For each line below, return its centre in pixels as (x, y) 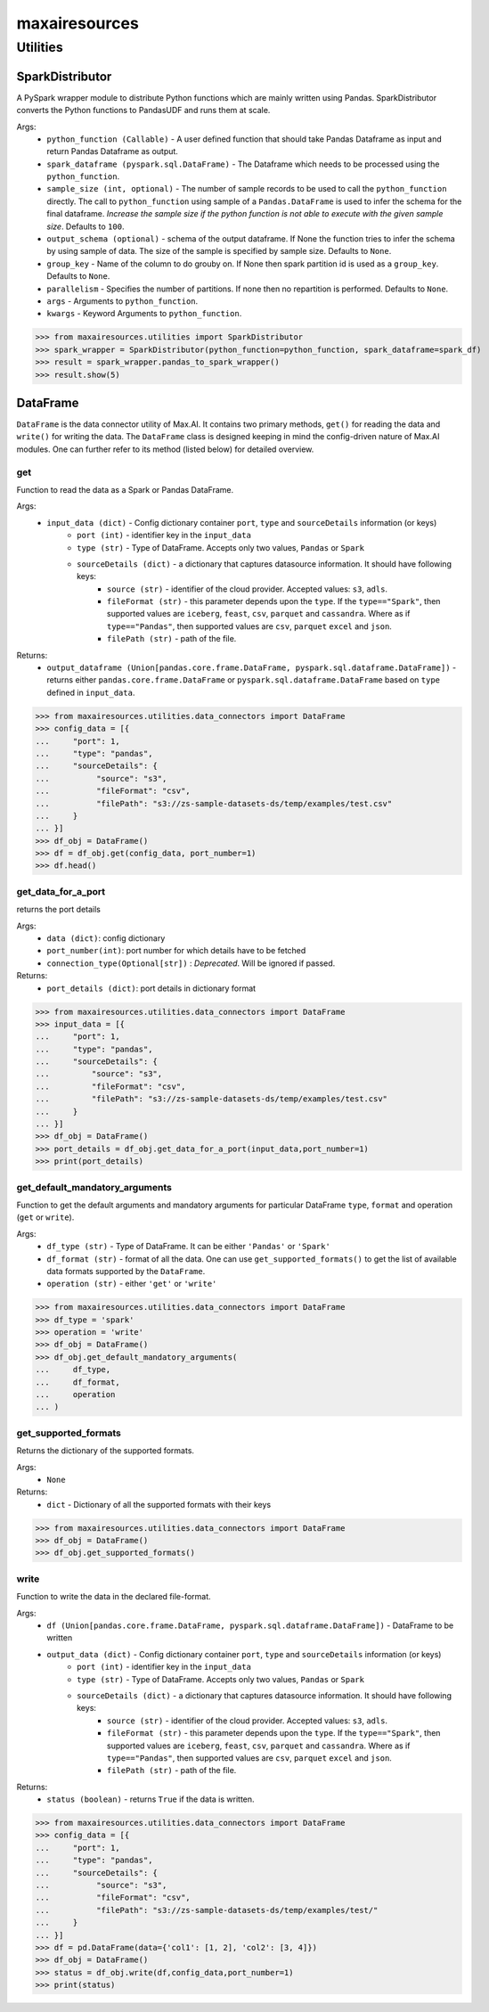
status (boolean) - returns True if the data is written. (151, 1799)
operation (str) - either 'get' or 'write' (132, 1284)
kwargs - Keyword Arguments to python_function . (144, 314)
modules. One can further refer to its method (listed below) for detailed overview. (165, 449)
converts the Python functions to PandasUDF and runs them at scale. (143, 110)
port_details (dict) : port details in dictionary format (151, 988)
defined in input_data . (91, 692)
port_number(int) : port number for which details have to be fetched (176, 951)
